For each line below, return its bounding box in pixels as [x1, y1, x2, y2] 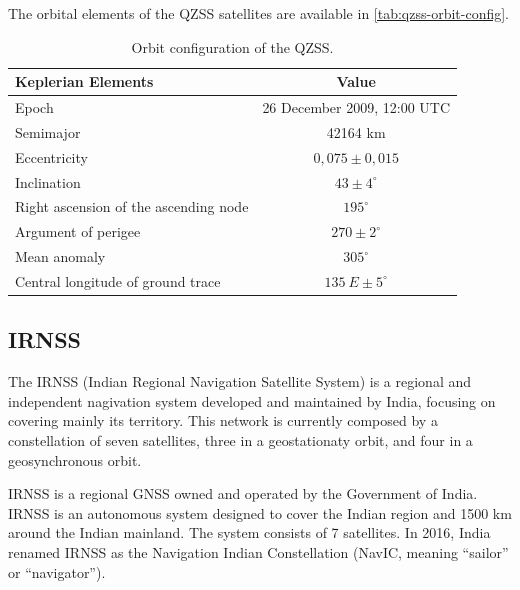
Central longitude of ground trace [15, 270, 221, 291]
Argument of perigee [15, 221, 141, 242]
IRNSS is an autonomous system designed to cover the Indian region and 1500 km [8, 502, 512, 523]
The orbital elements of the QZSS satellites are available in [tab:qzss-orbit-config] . [8, 3, 510, 23]
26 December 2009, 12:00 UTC [262, 97, 451, 118]
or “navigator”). [8, 561, 106, 582]
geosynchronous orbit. [8, 449, 142, 470]
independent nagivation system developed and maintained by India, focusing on [8, 390, 496, 411]
